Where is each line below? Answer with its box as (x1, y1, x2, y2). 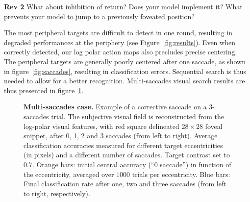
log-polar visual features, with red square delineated (24, 121, 179, 131)
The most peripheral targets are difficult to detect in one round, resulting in (4, 27, 232, 38)
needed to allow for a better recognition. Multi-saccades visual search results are (4, 76, 245, 86)
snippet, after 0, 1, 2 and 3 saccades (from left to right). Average (24, 130, 218, 141)
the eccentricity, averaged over (24, 169, 114, 179)
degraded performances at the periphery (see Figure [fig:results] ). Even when (4, 37, 235, 47)
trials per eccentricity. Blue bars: (132, 169, 230, 179)
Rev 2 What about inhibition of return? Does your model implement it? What (4, 1, 243, 11)
